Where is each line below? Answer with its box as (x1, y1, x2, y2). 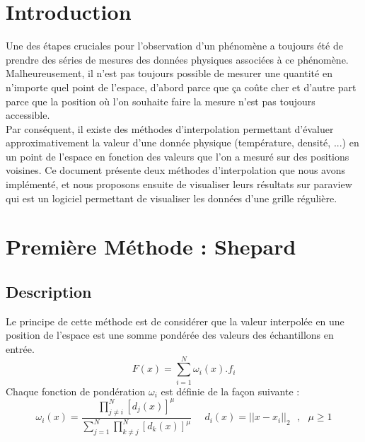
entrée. (6, 342, 35, 356)
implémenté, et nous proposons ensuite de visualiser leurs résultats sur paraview (6, 177, 352, 192)
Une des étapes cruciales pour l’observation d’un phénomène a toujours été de (6, 38, 343, 53)
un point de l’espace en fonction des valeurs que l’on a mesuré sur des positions (6, 149, 349, 163)
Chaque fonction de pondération (6, 383, 146, 398)
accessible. (6, 107, 50, 122)
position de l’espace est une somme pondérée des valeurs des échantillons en (6, 327, 334, 342)
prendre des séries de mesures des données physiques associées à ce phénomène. (6, 52, 349, 66)
